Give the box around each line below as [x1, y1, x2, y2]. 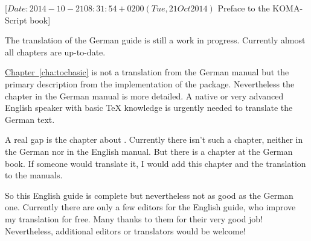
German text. [5, 113, 55, 125]
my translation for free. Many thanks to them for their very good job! [5, 212, 263, 225]
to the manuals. [5, 169, 63, 181]
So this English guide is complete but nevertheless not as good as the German [5, 189, 293, 201]
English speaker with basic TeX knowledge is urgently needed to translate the [5, 101, 293, 114]
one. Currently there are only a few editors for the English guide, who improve [5, 201, 296, 213]
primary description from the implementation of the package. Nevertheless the [5, 77, 295, 90]
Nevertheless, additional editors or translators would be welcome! [5, 224, 246, 237]
